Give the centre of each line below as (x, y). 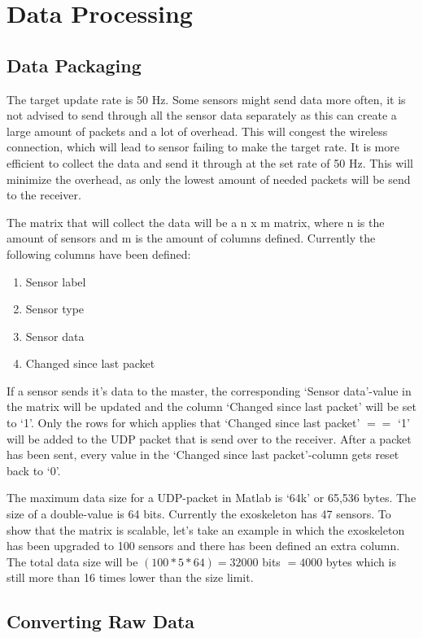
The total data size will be (72, 561)
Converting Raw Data (101, 621)
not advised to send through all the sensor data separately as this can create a (202, 115)
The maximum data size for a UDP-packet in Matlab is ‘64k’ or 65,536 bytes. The (211, 498)
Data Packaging (74, 65)
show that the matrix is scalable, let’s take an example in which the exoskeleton (206, 529)
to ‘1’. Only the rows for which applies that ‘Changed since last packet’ (183, 423)
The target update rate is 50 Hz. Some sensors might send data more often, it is (206, 99)
